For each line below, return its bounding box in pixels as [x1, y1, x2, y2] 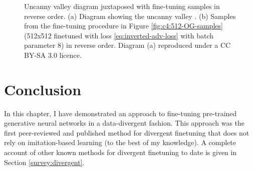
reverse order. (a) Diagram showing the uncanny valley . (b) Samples [24, 10, 236, 21]
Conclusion [4, 79, 82, 99]
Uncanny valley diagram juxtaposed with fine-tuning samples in [24, 1, 220, 11]
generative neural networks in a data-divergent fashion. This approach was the [4, 118, 245, 128]
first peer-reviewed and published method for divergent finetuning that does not [4, 127, 249, 138]
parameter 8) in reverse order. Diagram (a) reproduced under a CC [24, 40, 231, 50]
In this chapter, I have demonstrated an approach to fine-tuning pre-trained [4, 108, 237, 118]
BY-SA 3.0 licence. [24, 49, 82, 60]
